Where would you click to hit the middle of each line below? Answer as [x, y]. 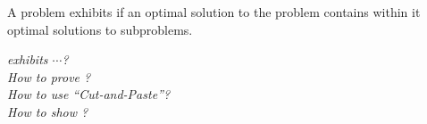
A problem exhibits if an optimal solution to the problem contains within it [214, 12]
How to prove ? [49, 76]
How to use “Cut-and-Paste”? [89, 94]
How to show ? [48, 111]
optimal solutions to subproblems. [100, 29]
